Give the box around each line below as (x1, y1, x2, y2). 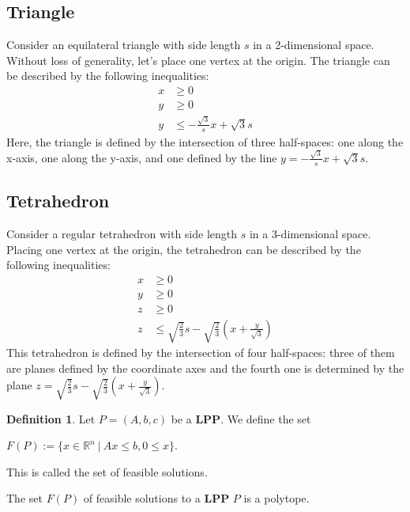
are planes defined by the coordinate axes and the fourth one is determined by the (6, 359, 404, 376)
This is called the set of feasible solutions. (6, 463, 208, 480)
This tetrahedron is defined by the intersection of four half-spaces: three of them (6, 344, 395, 361)
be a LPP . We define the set (171, 410, 311, 427)
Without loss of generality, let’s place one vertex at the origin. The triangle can (6, 51, 390, 68)
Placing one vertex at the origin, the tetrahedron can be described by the (6, 241, 361, 257)
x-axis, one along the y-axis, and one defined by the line (6, 149, 277, 165)
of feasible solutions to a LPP (83, 490, 230, 506)
